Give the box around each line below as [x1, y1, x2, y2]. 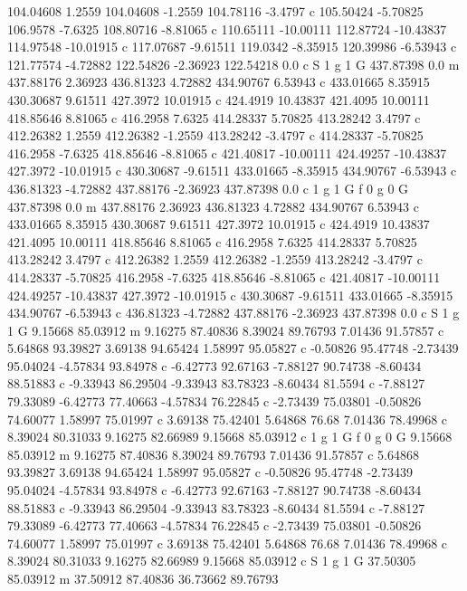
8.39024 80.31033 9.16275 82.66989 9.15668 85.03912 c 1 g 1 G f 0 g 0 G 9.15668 [7, 427, 453, 446]
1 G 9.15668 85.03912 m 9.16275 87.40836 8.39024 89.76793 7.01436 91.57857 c [7, 320, 444, 339]
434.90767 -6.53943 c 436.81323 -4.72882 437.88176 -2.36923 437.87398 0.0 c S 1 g [7, 303, 460, 322]
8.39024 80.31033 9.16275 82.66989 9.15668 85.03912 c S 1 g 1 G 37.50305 [7, 551, 416, 570]
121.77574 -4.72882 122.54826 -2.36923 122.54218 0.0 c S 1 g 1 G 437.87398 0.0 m [7, 54, 460, 73]
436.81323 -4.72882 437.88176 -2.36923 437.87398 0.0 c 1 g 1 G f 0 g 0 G [7, 178, 409, 197]
